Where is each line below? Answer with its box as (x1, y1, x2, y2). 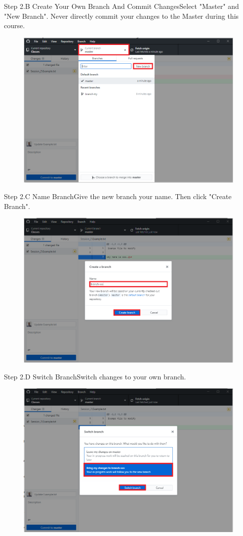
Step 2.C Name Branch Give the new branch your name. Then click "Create (4, 191, 232, 202)
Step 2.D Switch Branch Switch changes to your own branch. (4, 371, 186, 381)
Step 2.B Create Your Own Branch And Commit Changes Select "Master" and (4, 1, 239, 11)
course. (4, 20, 25, 31)
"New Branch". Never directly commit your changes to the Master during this (4, 10, 239, 21)
